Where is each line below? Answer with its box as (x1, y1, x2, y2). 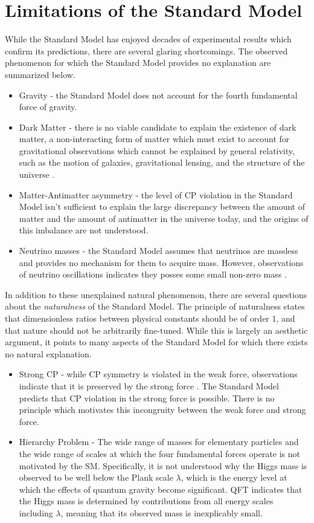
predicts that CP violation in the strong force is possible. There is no (19, 391, 275, 404)
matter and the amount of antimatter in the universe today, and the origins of (19, 212, 309, 224)
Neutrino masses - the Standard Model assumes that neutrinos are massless (19, 244, 298, 257)
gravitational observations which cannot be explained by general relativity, (19, 144, 295, 157)
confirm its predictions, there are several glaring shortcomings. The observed (5, 44, 288, 57)
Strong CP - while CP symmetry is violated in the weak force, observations (19, 368, 298, 380)
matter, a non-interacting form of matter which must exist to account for (19, 132, 290, 145)
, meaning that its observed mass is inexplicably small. (60, 506, 263, 519)
